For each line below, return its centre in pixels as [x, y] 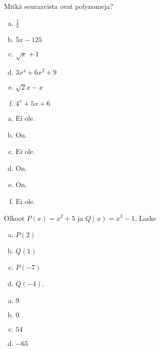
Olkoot [14, 218]
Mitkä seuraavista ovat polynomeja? [59, 6]
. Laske [145, 218]
